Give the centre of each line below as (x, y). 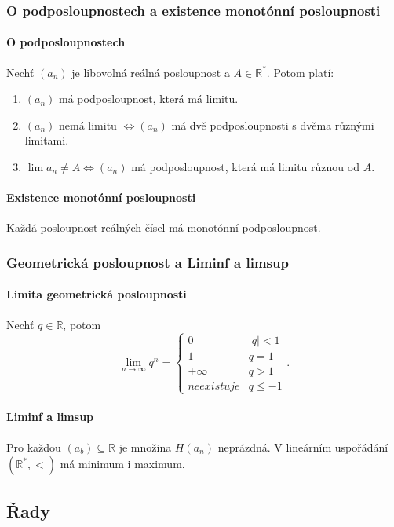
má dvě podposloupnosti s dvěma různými (273, 124)
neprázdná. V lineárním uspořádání (303, 446)
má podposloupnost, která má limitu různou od (245, 167)
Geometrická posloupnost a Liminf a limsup (148, 262)
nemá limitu (88, 124)
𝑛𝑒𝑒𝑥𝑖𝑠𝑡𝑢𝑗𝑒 (214, 386)
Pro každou (34, 446)
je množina (145, 446)
